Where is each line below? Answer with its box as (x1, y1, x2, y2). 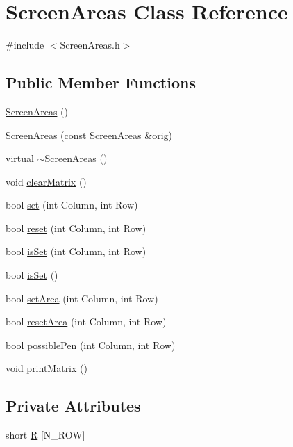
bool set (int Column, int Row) (6, 197, 138, 212)
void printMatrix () (6, 361, 87, 375)
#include (6, 38, 44, 52)
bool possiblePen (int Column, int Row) (6, 337, 176, 352)
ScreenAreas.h (60, 38, 120, 52)
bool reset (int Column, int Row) (6, 220, 146, 235)
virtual (6, 151, 34, 165)
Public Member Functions (6, 72, 196, 93)
